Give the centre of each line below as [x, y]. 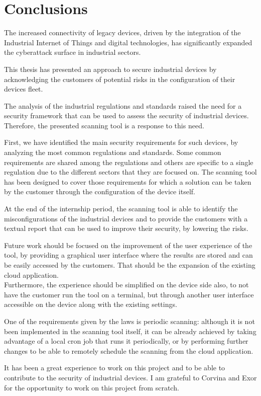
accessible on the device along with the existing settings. [91, 304]
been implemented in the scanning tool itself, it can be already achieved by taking [130, 331]
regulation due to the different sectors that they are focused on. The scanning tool [130, 172]
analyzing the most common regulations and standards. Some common [113, 152]
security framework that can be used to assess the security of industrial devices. [126, 115]
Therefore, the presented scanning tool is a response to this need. [104, 125]
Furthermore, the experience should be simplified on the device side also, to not [126, 285]
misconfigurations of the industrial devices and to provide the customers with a [126, 218]
